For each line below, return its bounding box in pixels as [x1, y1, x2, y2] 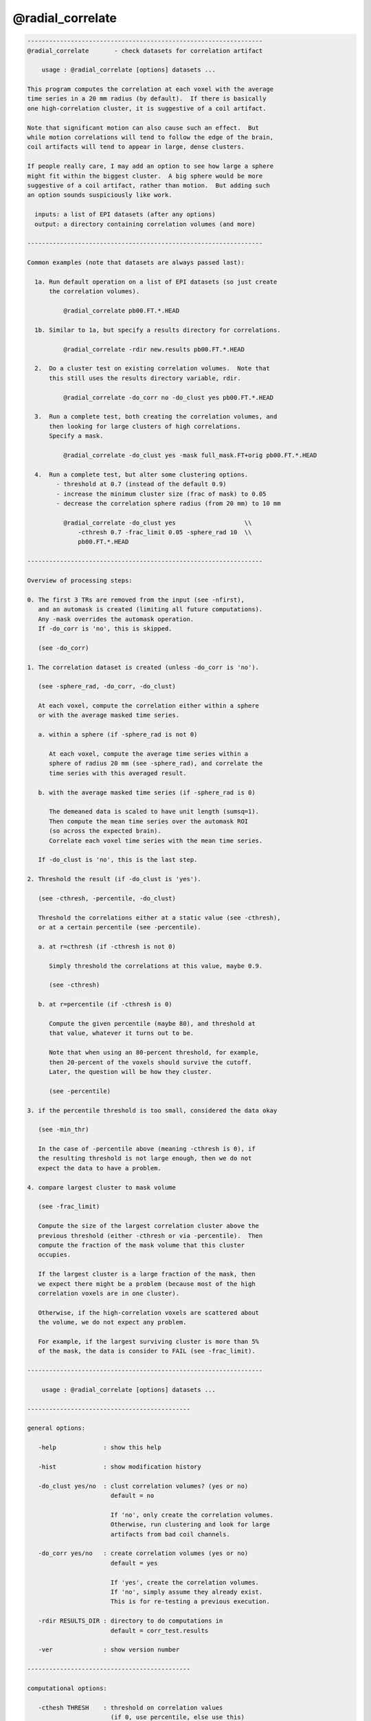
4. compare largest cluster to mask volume [27, 1183, 177, 1191]
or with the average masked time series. [38, 711, 180, 719]
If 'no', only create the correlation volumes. [110, 1511, 274, 1519]
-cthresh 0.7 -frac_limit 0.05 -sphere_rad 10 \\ [78, 529, 252, 536]
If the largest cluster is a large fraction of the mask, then [38, 1270, 256, 1278]
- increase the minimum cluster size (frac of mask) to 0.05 [56, 489, 267, 498]
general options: [27, 1424, 86, 1432]
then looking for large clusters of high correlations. [49, 422, 241, 430]
